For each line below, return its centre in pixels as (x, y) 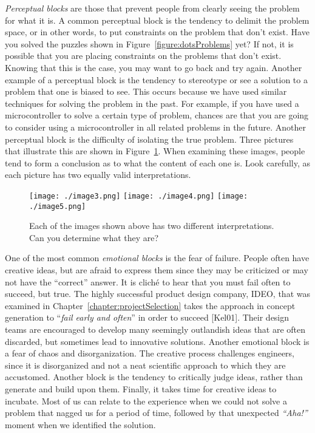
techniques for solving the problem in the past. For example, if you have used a (152, 103)
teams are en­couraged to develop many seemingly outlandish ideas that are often (155, 329)
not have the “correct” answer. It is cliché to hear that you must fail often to (148, 281)
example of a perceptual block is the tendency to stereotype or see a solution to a (156, 79)
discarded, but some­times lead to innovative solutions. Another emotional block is (157, 341)
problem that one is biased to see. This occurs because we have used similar (146, 91)
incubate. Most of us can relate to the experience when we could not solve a (146, 401)
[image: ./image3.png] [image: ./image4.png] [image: (139, 196)
